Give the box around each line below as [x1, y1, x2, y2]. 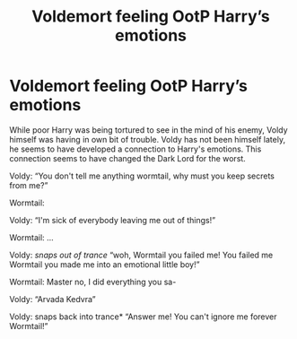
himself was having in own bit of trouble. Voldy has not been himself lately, [9, 134, 285, 144]
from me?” [9, 179, 48, 190]
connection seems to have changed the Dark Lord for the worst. [9, 152, 247, 163]
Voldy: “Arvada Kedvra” [9, 293, 96, 304]
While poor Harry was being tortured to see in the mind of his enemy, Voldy [9, 124, 289, 135]
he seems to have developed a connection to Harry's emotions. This [9, 143, 262, 154]
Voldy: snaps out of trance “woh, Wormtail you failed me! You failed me [9, 249, 274, 260]
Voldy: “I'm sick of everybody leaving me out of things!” [9, 214, 216, 225]
